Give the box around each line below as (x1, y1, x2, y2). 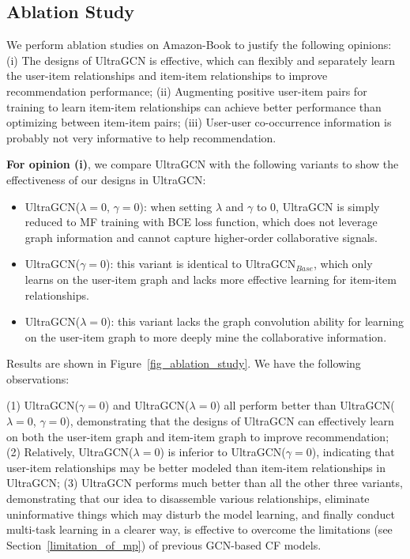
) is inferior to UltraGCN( (160, 444, 286, 460)
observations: (6, 370, 70, 387)
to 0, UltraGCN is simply (257, 198, 380, 214)
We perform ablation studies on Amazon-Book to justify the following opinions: (6, 36, 392, 53)
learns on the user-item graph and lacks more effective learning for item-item (24, 270, 397, 287)
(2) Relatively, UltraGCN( (6, 444, 134, 460)
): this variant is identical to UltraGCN (106, 255, 296, 272)
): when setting (139, 198, 213, 214)
